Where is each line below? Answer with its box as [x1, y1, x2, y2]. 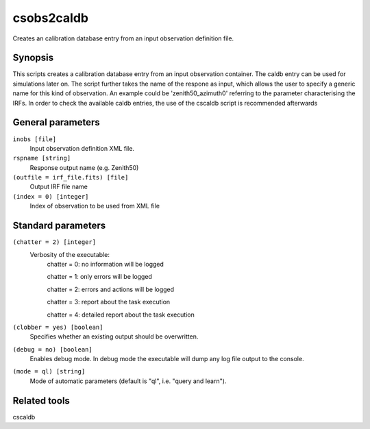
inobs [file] [12, 135, 57, 143]
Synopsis [12, 52, 54, 64]
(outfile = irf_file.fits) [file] [12, 173, 129, 182]
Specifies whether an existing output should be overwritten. [29, 332, 199, 341]
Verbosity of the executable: [29, 250, 110, 258]
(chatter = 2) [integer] [12, 238, 96, 246]
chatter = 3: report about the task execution [47, 298, 171, 306]
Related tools [12, 395, 70, 406]
